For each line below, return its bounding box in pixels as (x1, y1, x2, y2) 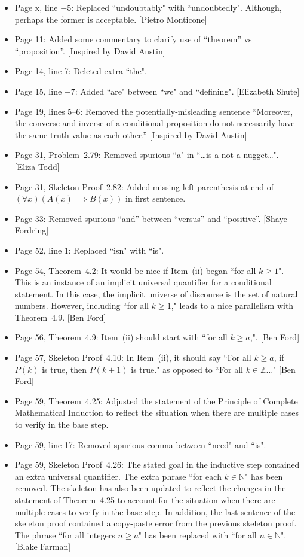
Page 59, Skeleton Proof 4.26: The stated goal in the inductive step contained (14, 458, 300, 471)
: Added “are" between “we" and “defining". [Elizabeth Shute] (75, 84, 300, 97)
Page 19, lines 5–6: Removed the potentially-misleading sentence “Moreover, (14, 105, 293, 117)
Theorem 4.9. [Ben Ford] (14, 311, 106, 323)
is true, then (42, 363, 87, 375)
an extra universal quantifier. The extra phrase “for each (14, 470, 222, 482)
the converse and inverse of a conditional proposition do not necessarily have (14, 117, 295, 129)
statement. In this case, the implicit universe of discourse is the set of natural (14, 287, 298, 300)
